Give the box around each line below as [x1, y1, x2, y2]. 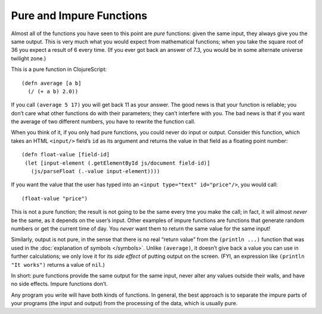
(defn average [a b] [21, 79, 82, 87]
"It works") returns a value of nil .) [11, 261, 105, 268]
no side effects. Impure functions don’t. [11, 281, 108, 288]
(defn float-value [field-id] [21, 151, 110, 158]
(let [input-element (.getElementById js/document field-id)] [24, 159, 210, 167]
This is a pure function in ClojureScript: [11, 66, 107, 73]
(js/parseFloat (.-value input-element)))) [30, 168, 160, 175]
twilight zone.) [11, 54, 47, 62]
